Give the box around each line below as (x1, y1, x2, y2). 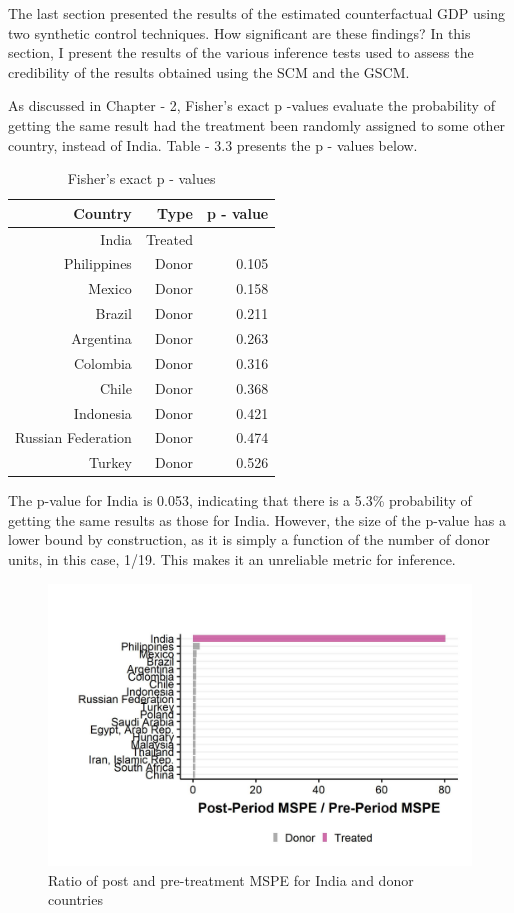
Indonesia (73, 402, 132, 423)
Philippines (63, 253, 132, 274)
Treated (145, 228, 193, 249)
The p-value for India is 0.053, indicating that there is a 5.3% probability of (8, 490, 472, 511)
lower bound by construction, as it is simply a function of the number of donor (8, 529, 490, 550)
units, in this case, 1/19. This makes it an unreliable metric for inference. (8, 549, 456, 570)
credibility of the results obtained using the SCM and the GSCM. (8, 61, 410, 82)
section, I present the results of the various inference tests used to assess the (8, 42, 474, 63)
